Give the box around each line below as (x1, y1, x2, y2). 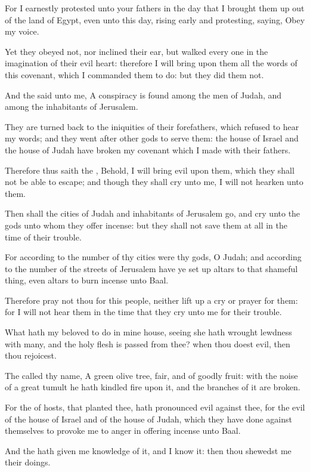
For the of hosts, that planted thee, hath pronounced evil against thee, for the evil (5, 401, 305, 414)
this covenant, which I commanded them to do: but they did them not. (5, 68, 264, 81)
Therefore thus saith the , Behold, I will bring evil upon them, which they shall (5, 163, 294, 176)
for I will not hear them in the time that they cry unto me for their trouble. (5, 306, 282, 318)
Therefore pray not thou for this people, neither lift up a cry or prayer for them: (5, 294, 298, 306)
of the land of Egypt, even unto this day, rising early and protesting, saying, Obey (5, 13, 305, 26)
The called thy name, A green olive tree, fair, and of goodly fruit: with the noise (5, 369, 298, 381)
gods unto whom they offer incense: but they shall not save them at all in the (5, 218, 287, 231)
